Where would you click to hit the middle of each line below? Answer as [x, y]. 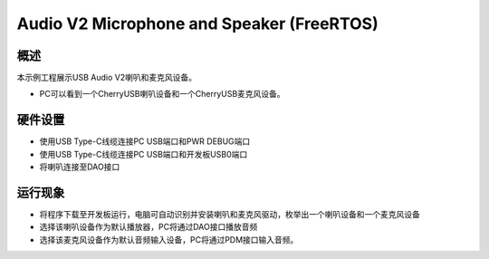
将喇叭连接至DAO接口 [80, 167]
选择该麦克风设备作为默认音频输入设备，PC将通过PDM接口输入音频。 [169, 239]
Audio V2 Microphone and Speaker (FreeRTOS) [198, 24]
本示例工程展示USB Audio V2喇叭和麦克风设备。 [106, 78]
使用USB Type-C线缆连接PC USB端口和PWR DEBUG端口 [145, 141]
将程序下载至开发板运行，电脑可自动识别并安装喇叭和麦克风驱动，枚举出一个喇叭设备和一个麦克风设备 [230, 215]
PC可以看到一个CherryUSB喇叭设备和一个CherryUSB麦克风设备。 [162, 94]
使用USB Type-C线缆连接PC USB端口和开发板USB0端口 [144, 154]
